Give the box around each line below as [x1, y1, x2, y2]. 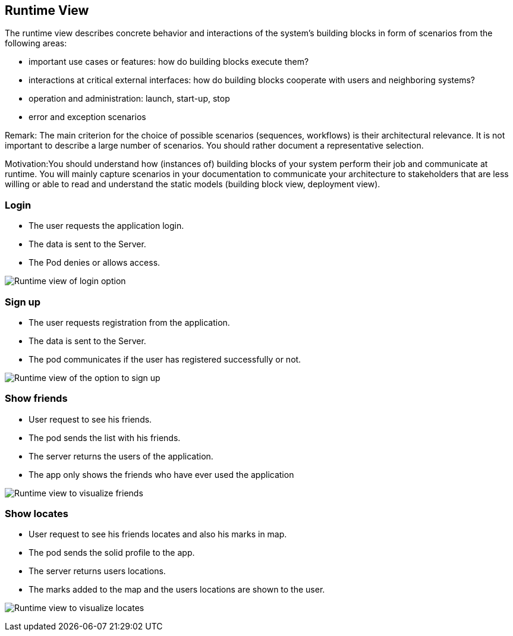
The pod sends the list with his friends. [29, 432, 181, 443]
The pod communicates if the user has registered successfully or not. [29, 354, 301, 364]
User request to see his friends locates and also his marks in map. [29, 529, 287, 540]
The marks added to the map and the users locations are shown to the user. [29, 584, 325, 595]
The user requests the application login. [29, 221, 184, 231]
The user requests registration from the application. [29, 317, 230, 328]
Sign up [5, 295, 41, 308]
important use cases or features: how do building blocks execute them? [29, 56, 309, 67]
